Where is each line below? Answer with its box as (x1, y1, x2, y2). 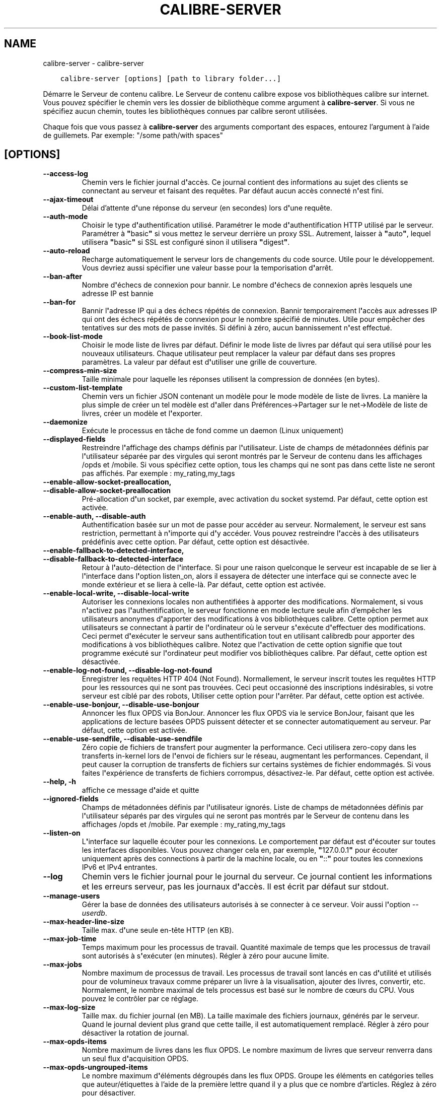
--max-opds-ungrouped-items (43, 1063, 148, 1072)
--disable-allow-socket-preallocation (43, 486, 171, 495)
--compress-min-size (43, 366, 117, 375)
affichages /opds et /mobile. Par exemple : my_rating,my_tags (82, 820, 285, 829)
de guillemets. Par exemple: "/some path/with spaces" (43, 130, 224, 140)
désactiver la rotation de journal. (82, 1029, 189, 1038)
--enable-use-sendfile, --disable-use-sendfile (43, 734, 202, 743)
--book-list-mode (43, 332, 103, 341)
